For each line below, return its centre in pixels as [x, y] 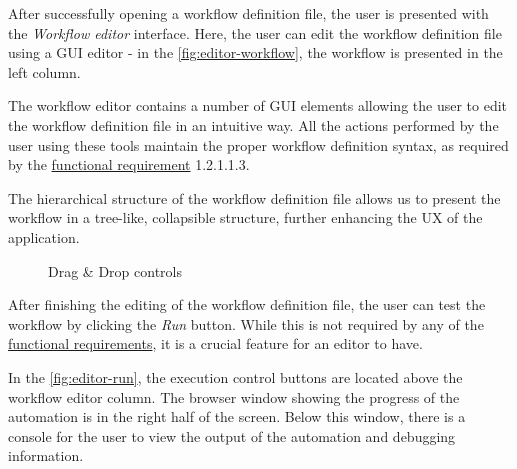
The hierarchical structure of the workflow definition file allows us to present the [254, 197]
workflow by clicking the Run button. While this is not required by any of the [246, 323]
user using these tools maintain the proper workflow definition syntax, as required [258, 144]
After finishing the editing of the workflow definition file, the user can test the [247, 304]
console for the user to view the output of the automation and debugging [232, 435]
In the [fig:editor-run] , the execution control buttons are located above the [235, 376]
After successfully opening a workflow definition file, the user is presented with [248, 13]
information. [46, 455]
